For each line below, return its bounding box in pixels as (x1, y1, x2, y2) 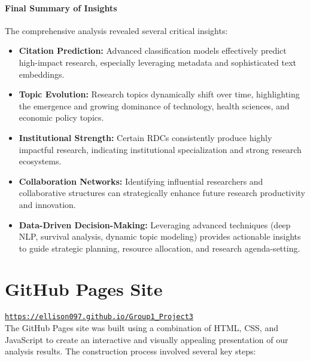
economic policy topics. (19, 111, 104, 124)
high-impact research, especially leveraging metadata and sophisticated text (19, 56, 296, 68)
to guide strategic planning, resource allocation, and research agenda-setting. (19, 241, 300, 254)
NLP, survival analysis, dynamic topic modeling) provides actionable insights (19, 230, 301, 243)
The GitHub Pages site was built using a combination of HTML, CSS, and (5, 322, 278, 334)
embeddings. (19, 68, 65, 80)
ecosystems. (19, 155, 62, 167)
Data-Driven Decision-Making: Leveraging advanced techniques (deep (19, 218, 291, 231)
